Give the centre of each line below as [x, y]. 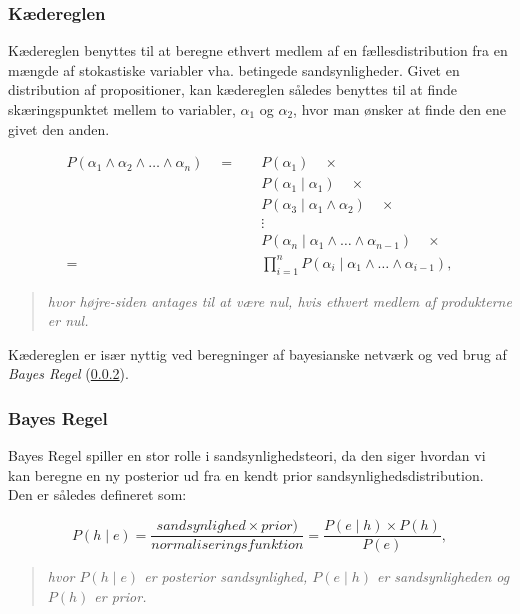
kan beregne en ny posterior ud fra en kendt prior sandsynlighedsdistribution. [246, 474]
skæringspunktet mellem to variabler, [122, 109]
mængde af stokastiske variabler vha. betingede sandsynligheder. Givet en [234, 69]
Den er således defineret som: [97, 494]
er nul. [68, 320]
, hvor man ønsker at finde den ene [399, 109]
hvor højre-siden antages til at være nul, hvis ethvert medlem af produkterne [279, 300]
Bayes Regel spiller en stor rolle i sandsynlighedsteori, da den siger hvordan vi [247, 455]
